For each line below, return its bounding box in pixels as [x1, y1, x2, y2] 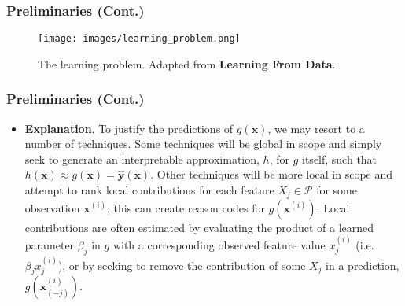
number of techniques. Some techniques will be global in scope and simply [24, 135, 382, 152]
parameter [24, 236, 75, 253]
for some [316, 182, 357, 198]
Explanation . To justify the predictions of [24, 120, 234, 136]
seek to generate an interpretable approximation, [24, 150, 260, 167]
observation [24, 199, 80, 216]
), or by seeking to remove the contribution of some [57, 256, 306, 273]
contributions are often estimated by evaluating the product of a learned [24, 219, 374, 235]
